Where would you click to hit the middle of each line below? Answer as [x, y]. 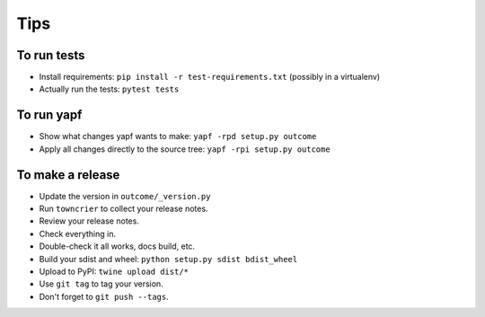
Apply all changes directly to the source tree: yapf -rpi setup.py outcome [185, 149]
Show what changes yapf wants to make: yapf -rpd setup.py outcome [178, 136]
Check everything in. [78, 233]
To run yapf [49, 115]
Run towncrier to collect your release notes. [123, 209]
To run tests [51, 55]
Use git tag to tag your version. [101, 284]
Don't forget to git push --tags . [104, 296]
